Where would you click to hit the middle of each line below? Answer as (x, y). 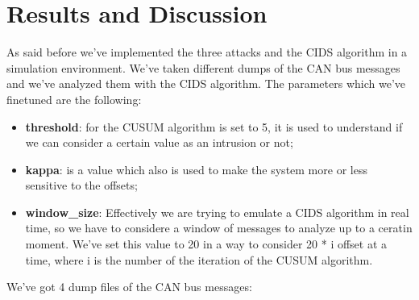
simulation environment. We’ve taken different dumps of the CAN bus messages (203, 67)
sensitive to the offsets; (81, 185)
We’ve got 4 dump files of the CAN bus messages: (129, 287)
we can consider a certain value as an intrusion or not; (159, 142)
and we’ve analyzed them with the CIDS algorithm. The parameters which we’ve (206, 83)
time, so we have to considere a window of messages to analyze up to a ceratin (219, 228)
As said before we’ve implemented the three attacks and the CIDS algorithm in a (207, 52)
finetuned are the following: (74, 99)
